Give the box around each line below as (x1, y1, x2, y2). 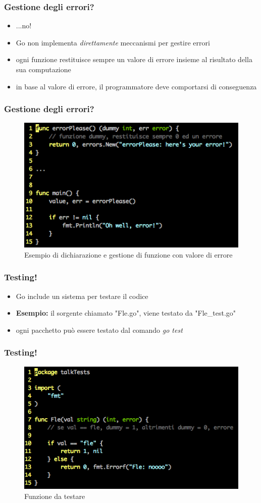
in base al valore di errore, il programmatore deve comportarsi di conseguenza (16, 81, 257, 91)
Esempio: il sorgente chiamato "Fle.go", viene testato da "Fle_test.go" (16, 308, 236, 318)
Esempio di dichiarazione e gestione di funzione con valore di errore (24, 249, 233, 260)
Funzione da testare (24, 490, 85, 501)
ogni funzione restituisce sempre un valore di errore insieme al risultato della (16, 54, 252, 65)
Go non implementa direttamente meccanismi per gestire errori (16, 37, 210, 47)
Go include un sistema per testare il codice (16, 290, 148, 301)
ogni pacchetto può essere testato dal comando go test (16, 324, 183, 335)
